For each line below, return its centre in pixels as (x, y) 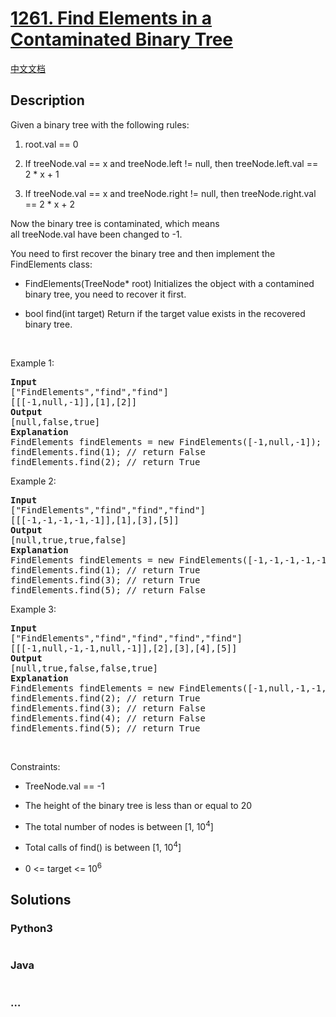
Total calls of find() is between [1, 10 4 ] (103, 847)
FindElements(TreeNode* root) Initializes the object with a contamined (169, 283)
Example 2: (33, 481)
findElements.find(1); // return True (105, 570)
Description (47, 100)
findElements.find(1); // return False (108, 451)
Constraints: (35, 766)
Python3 (31, 929)
